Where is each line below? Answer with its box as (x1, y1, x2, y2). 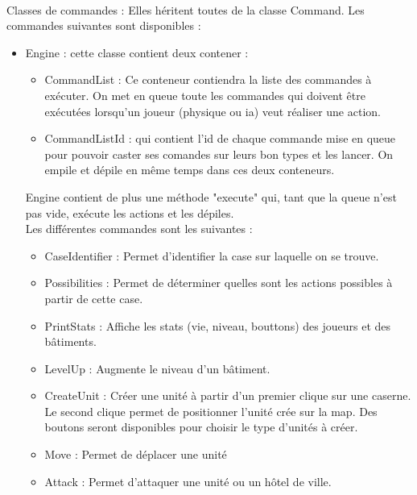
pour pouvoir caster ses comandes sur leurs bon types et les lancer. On (44, 145, 394, 162)
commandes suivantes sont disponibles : (6, 17, 201, 34)
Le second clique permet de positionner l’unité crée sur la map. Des (44, 402, 378, 419)
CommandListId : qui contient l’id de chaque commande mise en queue (44, 130, 396, 147)
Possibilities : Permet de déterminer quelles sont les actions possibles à (44, 274, 393, 291)
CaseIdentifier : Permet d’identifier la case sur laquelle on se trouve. (44, 247, 379, 264)
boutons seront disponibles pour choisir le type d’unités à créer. (44, 418, 358, 435)
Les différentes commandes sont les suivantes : (25, 220, 253, 237)
